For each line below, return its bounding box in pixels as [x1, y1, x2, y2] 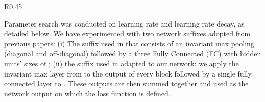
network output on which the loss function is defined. [4, 88, 171, 98]
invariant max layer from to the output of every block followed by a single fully [4, 68, 252, 79]
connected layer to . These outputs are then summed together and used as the [4, 78, 249, 89]
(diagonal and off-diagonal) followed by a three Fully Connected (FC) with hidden [4, 48, 261, 59]
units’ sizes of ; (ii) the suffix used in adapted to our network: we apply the [4, 58, 239, 68]
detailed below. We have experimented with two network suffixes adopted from [4, 28, 251, 39]
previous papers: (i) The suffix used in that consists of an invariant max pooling [4, 38, 254, 48]
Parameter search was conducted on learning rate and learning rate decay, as [4, 18, 245, 29]
